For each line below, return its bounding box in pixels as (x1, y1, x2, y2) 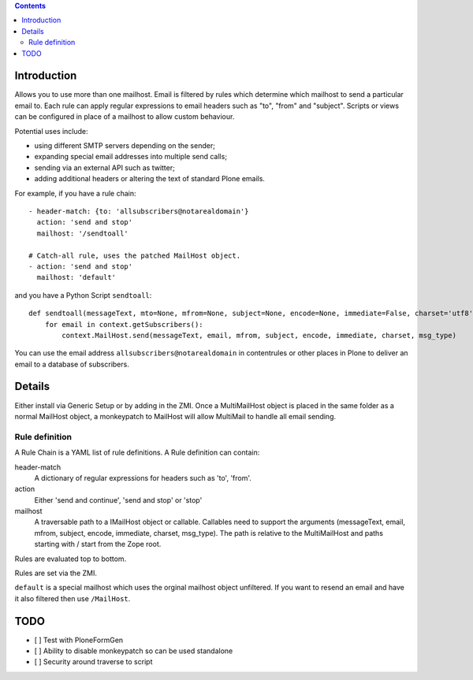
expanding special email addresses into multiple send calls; (34, 152, 228, 162)
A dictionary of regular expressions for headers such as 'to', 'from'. (34, 473, 252, 482)
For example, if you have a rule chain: (14, 188, 137, 198)
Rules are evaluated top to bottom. (14, 554, 127, 563)
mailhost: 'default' (36, 273, 117, 282)
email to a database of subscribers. (14, 359, 129, 369)
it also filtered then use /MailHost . (14, 593, 131, 603)
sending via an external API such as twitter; (34, 162, 175, 173)
